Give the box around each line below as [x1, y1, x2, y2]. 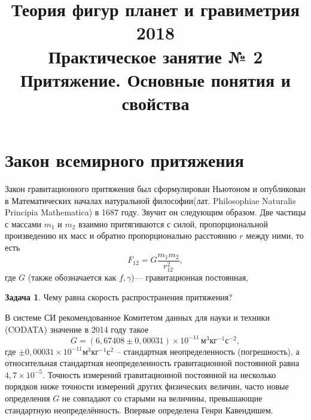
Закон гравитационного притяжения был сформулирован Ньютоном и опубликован [5, 182, 306, 195]
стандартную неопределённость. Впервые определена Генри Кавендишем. [5, 403, 273, 416]
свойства [121, 90, 190, 115]
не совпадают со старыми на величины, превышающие [62, 392, 263, 404]
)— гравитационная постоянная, [131, 270, 249, 283]
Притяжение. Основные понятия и [20, 67, 291, 92]
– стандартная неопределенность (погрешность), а [116, 345, 300, 357]
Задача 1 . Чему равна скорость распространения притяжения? [5, 291, 233, 303]
